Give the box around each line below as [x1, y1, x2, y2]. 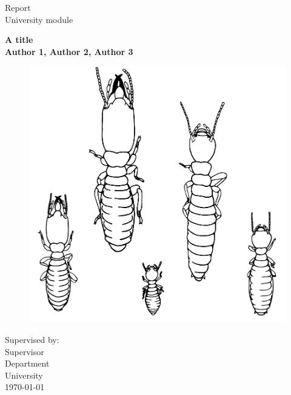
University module [5, 13, 73, 25]
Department [5, 357, 50, 370]
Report [5, 1, 31, 13]
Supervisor [5, 345, 44, 357]
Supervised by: [5, 333, 59, 345]
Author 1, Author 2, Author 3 [5, 45, 133, 57]
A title [5, 33, 33, 46]
